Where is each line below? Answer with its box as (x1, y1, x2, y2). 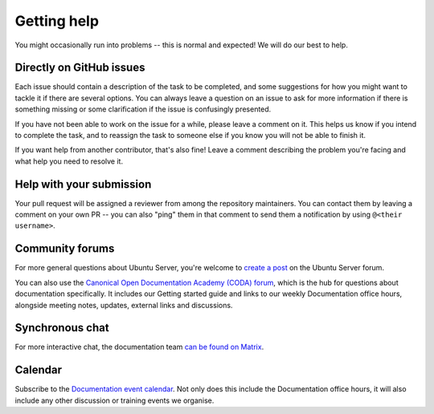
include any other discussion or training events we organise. (14, 396, 215, 405)
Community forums (14, 241, 115, 256)
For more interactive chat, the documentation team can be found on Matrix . (14, 342, 264, 352)
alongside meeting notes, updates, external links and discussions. (14, 300, 233, 310)
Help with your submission (14, 177, 152, 191)
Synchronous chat (14, 321, 109, 335)
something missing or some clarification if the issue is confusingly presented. (14, 104, 272, 114)
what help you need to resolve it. (14, 156, 124, 166)
